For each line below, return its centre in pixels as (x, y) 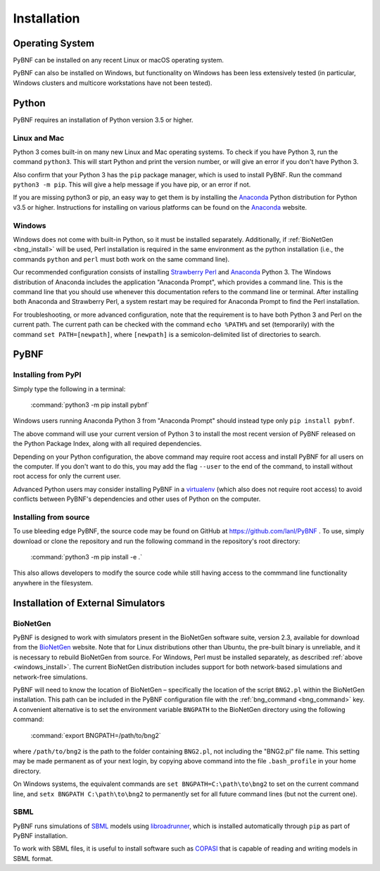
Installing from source (51, 517)
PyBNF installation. (40, 836)
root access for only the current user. (67, 476)
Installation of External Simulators (89, 603)
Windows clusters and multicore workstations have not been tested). (113, 83)
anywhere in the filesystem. (53, 583)
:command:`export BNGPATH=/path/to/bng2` (96, 735)
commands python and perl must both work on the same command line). (121, 259)
